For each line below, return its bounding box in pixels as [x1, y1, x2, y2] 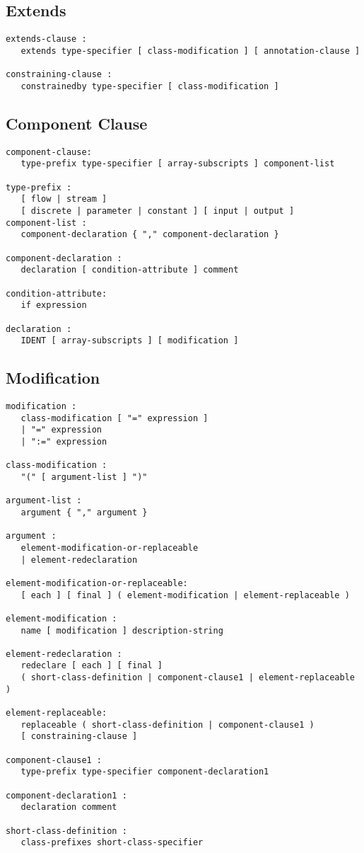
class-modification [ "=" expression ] [20, 413, 209, 423]
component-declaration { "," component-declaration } [20, 229, 279, 240]
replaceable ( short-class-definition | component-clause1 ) [20, 719, 315, 730]
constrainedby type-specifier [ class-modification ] [20, 81, 279, 91]
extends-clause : [6, 34, 87, 45]
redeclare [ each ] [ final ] [20, 660, 163, 671]
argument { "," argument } [20, 507, 148, 517]
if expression [20, 300, 87, 311]
